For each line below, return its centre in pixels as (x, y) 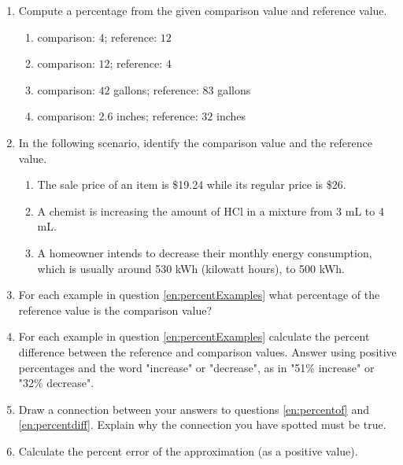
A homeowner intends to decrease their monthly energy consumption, (205, 252)
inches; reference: (157, 116)
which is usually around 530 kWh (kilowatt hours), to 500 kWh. (191, 268)
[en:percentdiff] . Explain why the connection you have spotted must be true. (202, 424)
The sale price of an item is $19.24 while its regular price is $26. (192, 185)
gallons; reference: (156, 89)
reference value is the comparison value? (115, 310)
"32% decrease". (56, 383)
